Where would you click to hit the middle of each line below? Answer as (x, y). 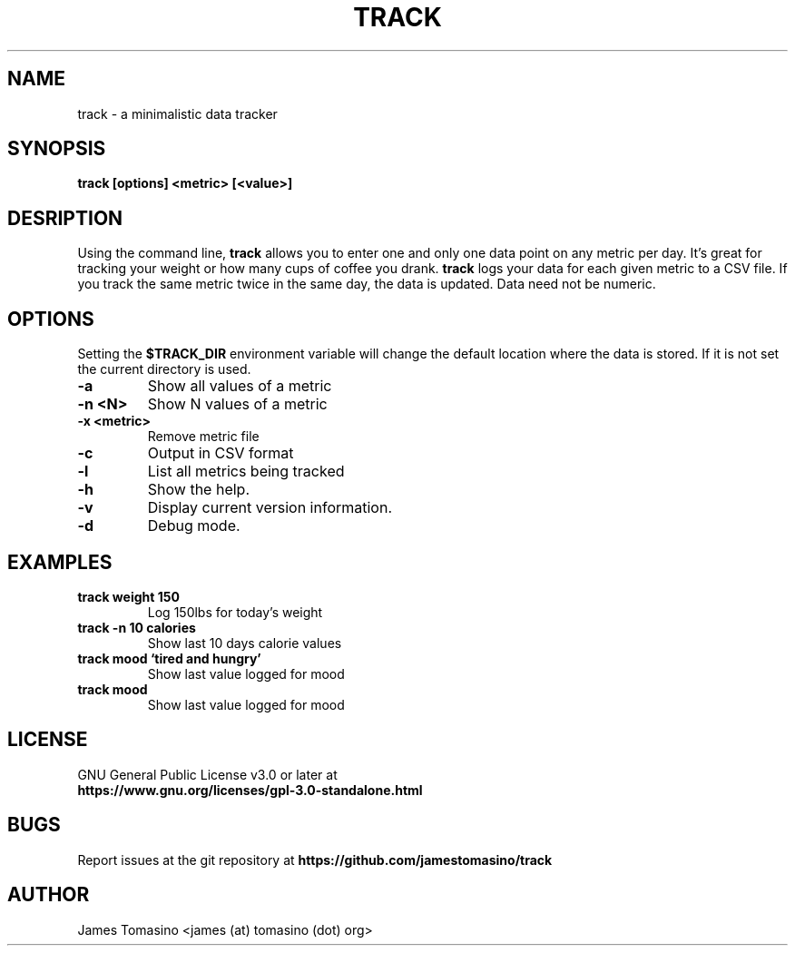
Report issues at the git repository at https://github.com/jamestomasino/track (315, 860)
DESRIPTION (65, 218)
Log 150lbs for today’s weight (235, 612)
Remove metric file (203, 437)
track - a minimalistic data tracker (177, 113)
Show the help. (198, 490)
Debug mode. (194, 526)
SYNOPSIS (57, 149)
